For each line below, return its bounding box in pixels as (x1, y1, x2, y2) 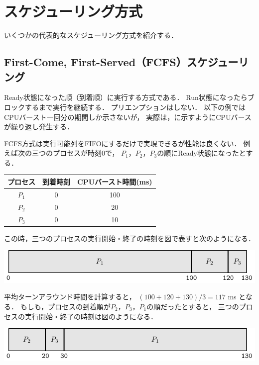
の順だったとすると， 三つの (146, 301, 239, 311)
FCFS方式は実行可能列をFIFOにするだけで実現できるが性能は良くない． (4, 138, 241, 148)
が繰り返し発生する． (4, 121, 74, 132)
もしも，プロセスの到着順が (20, 301, 111, 311)
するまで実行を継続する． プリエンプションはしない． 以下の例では (24, 101, 246, 112)
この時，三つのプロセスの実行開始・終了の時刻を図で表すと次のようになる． (4, 233, 255, 243)
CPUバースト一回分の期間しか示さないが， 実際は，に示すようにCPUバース (4, 111, 252, 122)
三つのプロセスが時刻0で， (31, 148, 119, 158)
